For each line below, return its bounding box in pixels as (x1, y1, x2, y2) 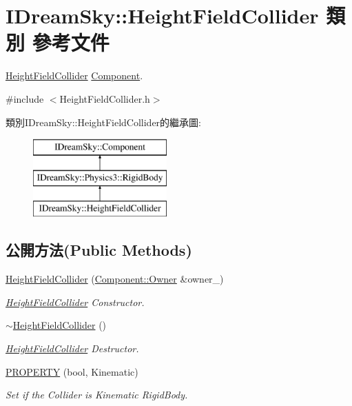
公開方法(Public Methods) (6, 239, 192, 261)
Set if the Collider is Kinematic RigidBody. (6, 387, 188, 402)
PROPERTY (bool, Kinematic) (6, 364, 138, 378)
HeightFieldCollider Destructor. (6, 341, 139, 356)
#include (6, 91, 44, 105)
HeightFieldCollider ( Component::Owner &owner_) (6, 272, 224, 286)
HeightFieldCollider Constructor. (6, 294, 145, 309)
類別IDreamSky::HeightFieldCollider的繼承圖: (6, 114, 202, 129)
